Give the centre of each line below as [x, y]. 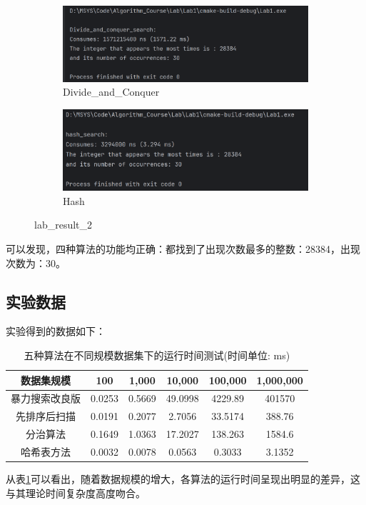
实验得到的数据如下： [56, 331]
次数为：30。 [36, 262]
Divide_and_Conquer [111, 92]
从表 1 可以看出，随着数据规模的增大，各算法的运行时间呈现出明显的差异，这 [183, 479]
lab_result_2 [63, 225]
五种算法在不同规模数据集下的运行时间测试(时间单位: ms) [157, 355]
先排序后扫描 [46, 416]
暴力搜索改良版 [46, 398]
